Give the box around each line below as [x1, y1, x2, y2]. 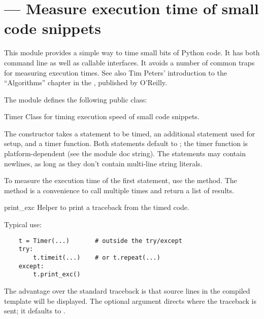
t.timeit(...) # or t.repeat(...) [33, 254, 160, 261]
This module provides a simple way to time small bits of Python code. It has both [4, 47, 260, 58]
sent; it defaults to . [4, 305, 65, 316]
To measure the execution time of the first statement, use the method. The [4, 175, 237, 186]
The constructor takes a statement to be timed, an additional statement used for [4, 128, 255, 138]
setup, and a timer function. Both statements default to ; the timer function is [4, 138, 248, 149]
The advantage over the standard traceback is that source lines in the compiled [4, 285, 250, 296]
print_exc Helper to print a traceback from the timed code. [4, 202, 189, 212]
